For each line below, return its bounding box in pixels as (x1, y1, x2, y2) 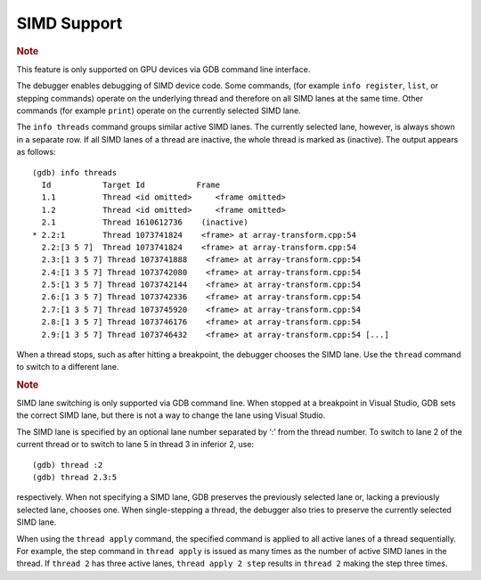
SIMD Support (16, 13, 123, 33)
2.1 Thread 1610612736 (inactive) (41, 217, 249, 227)
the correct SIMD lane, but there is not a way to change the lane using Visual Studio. (16, 410, 326, 421)
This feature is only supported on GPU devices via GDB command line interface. (16, 63, 311, 75)
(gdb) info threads (32, 167, 118, 177)
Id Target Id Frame (41, 179, 221, 190)
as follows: (16, 147, 57, 158)
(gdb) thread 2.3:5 (32, 472, 118, 483)
